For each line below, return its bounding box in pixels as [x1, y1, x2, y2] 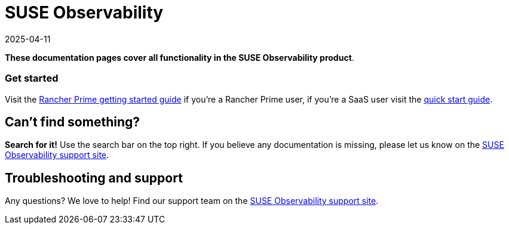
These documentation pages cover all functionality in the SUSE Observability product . [5, 52, 354, 63]
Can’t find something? [5, 114, 140, 129]
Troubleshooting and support [5, 170, 183, 185]
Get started [5, 72, 59, 85]
